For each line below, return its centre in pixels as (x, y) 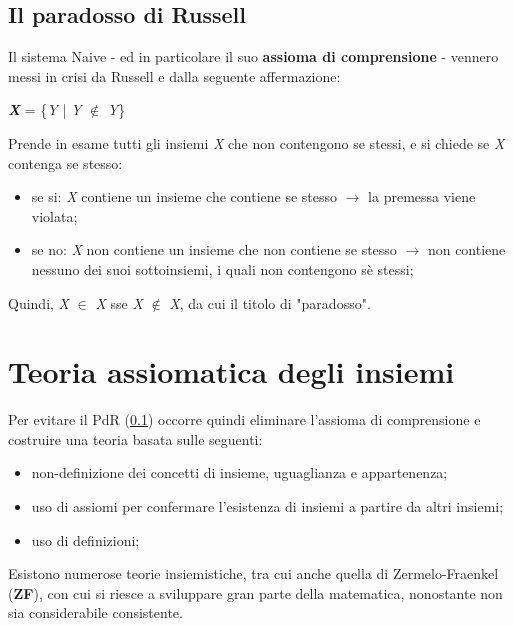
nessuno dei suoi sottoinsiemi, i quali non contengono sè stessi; (222, 268)
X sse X (119, 302)
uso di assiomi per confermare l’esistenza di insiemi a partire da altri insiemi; (267, 506)
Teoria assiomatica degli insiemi (231, 371)
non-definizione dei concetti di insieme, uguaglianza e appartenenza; (239, 472)
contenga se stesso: (65, 162)
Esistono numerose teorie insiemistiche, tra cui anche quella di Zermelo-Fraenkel (253, 573)
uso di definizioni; (85, 539)
